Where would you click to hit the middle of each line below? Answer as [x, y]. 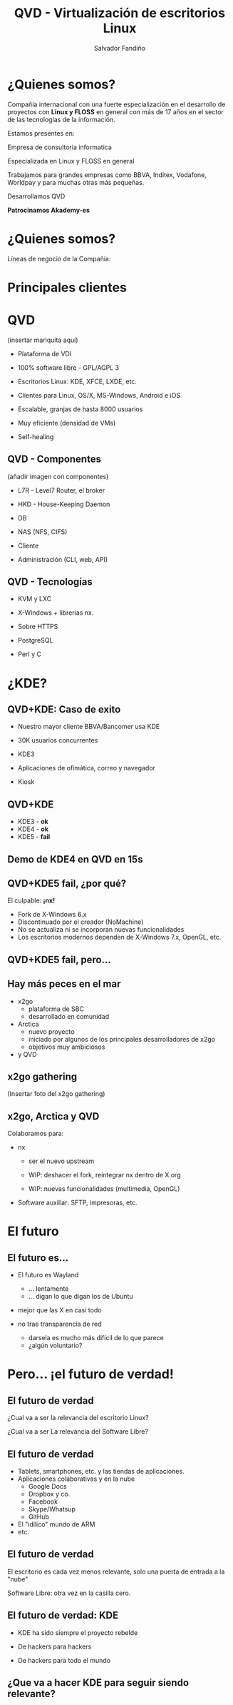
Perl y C [29, 654]
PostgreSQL [35, 640]
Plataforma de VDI [45, 353]
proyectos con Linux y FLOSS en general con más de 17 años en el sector [116, 111]
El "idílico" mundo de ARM [56, 1524]
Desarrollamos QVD [36, 196]
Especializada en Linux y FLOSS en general [71, 161]
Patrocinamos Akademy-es [49, 210]
